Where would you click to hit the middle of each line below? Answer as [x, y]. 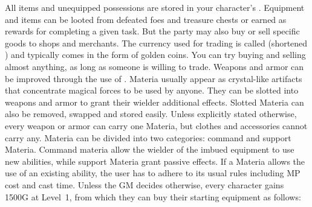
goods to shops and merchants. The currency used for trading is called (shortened [156, 43]
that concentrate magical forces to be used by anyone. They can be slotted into [152, 90]
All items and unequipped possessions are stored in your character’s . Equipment [155, 7]
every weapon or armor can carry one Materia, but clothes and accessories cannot [156, 125]
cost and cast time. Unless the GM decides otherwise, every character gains [145, 184]
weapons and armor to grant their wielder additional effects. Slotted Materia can [154, 102]
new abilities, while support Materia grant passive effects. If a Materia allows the [155, 161]
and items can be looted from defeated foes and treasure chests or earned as [146, 19]
